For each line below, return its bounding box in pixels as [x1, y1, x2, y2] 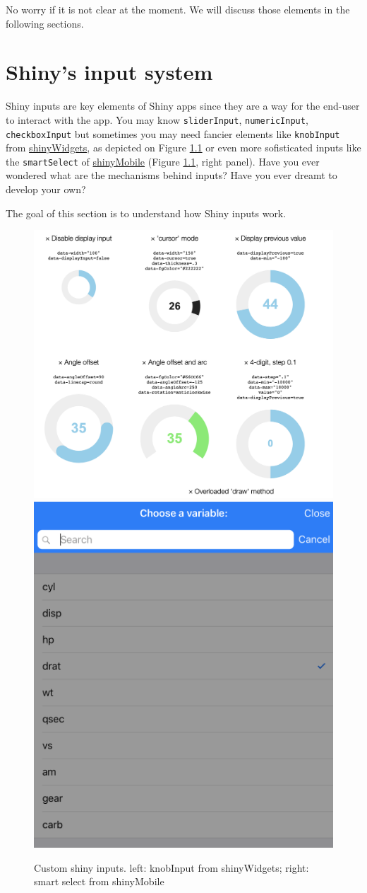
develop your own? [6, 182, 86, 197]
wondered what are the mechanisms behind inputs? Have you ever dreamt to [6, 168, 337, 183]
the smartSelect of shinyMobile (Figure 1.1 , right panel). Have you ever [6, 154, 320, 168]
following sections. [6, 16, 84, 30]
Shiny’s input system [6, 57, 213, 86]
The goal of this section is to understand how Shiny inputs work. [6, 205, 287, 220]
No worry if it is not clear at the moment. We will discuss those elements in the [6, 2, 350, 16]
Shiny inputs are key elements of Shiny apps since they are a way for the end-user [6, 98, 360, 113]
